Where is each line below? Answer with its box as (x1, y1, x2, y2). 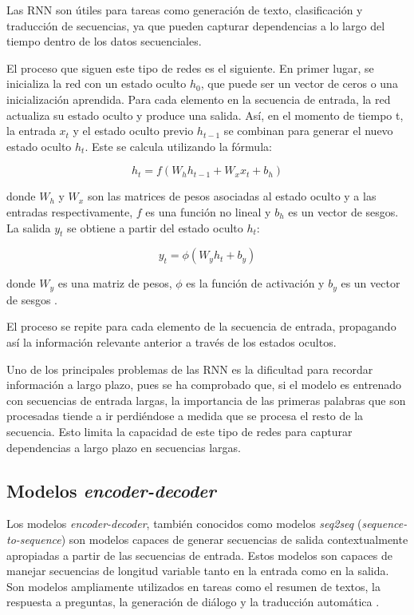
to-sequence (6, 530, 61, 547)
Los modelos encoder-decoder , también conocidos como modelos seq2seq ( (6, 515, 362, 532)
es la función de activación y (186, 275, 325, 292)
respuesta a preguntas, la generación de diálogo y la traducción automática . (6, 593, 380, 610)
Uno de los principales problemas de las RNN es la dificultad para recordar (6, 360, 373, 377)
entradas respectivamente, (6, 203, 133, 220)
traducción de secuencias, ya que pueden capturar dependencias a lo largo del (6, 17, 385, 34)
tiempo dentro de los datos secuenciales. (6, 33, 202, 50)
